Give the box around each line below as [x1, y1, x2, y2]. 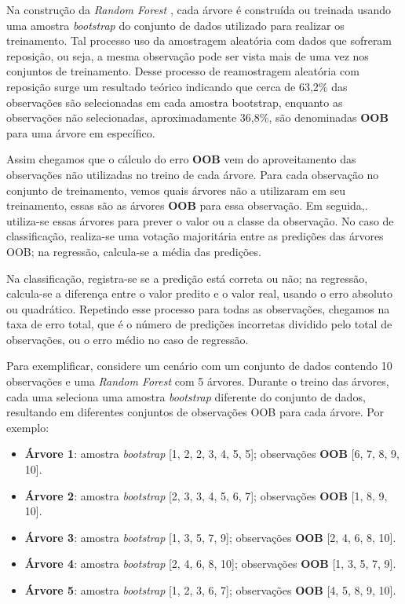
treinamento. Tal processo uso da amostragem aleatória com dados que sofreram [6, 32, 392, 49]
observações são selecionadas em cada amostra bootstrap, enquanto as [6, 93, 343, 110]
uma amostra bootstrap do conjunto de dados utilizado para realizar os [6, 16, 345, 33]
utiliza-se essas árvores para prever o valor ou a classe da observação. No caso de [6, 212, 394, 229]
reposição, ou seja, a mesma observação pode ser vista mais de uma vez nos [6, 47, 369, 64]
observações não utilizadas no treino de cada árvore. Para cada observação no [6, 166, 379, 182]
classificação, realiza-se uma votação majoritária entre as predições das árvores [6, 228, 384, 244]
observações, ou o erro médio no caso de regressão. [6, 331, 249, 347]
